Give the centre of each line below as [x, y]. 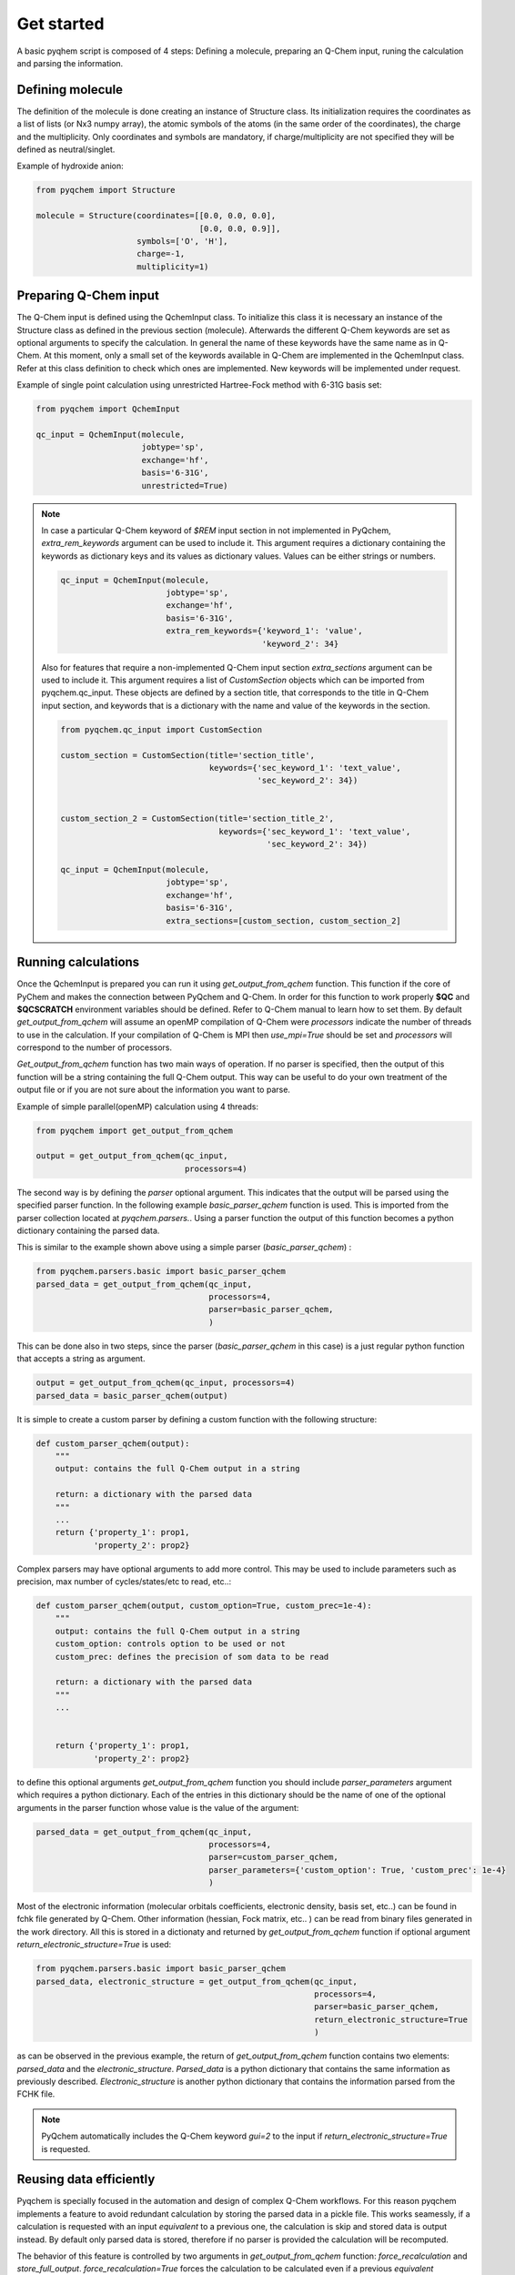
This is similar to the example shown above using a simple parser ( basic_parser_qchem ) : [184, 1248]
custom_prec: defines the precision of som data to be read [192, 1657]
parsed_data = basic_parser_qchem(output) [132, 1395]
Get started [61, 24]
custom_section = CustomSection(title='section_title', [188, 755]
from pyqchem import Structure [106, 190]
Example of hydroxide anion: [71, 166]
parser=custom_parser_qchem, [273, 1857]
